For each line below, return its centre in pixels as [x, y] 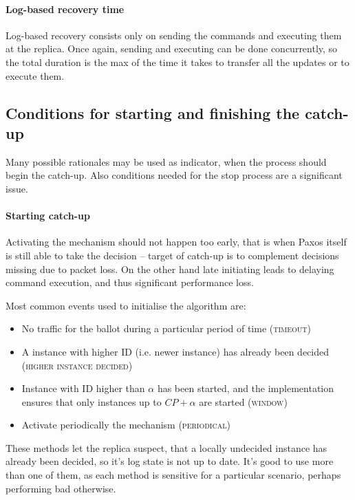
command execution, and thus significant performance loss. [130, 282]
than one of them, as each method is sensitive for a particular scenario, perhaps [173, 475]
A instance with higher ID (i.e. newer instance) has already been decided [175, 351]
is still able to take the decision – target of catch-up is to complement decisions [172, 255]
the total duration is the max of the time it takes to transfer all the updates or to [177, 62]
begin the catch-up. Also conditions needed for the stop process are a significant [174, 175]
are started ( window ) [243, 401]
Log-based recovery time [65, 9]
